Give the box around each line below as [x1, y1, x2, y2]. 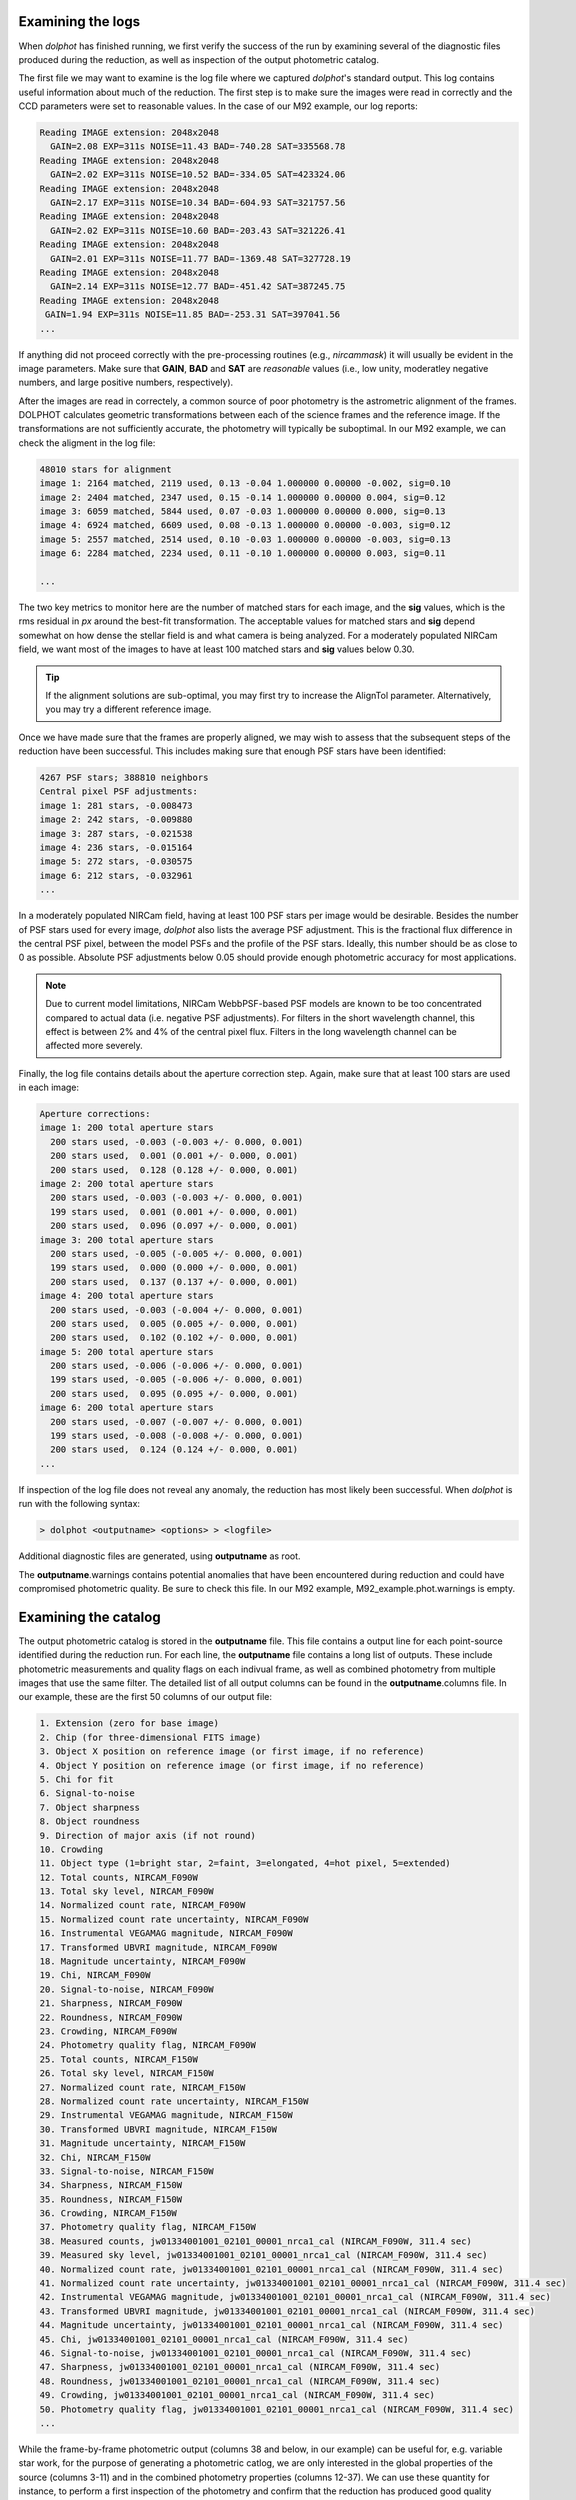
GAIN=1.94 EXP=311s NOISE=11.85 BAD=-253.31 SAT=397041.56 [45, 309, 341, 320]
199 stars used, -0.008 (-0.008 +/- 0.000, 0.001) [50, 1430, 304, 1442]
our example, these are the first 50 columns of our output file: [18, 1691, 272, 1703]
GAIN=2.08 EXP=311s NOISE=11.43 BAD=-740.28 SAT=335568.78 [50, 141, 346, 152]
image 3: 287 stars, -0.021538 [39, 828, 194, 839]
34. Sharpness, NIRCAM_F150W [39, 2180, 183, 2191]
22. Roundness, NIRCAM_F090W [39, 2011, 183, 2023]
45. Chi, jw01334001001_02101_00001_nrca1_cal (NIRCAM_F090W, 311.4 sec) [39, 2333, 409, 2345]
